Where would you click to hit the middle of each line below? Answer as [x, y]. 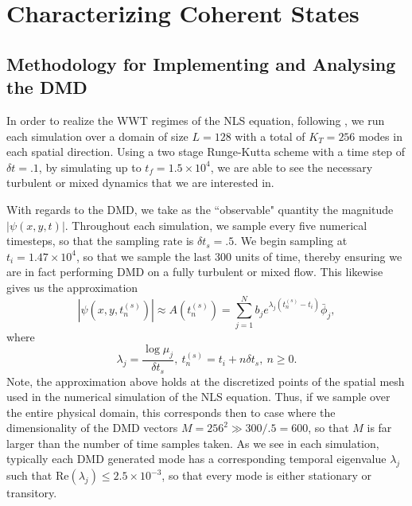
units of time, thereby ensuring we [319, 256]
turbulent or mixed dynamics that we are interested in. [140, 183]
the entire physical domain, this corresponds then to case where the [171, 412]
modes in [381, 136]
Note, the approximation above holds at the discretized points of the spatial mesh [206, 381]
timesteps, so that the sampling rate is [100, 241]
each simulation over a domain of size [97, 136]
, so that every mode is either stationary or [267, 475]
